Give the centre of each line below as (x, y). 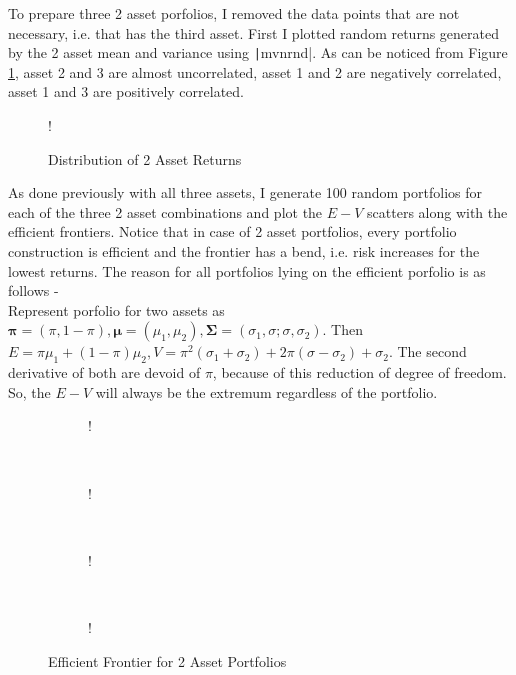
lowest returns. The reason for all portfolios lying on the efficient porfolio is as (247, 270)
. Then (342, 329)
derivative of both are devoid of (104, 372)
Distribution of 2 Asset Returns (145, 158)
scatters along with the (437, 211)
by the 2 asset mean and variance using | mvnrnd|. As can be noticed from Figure (258, 52)
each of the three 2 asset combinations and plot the (165, 211)
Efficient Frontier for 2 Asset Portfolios (167, 660)
